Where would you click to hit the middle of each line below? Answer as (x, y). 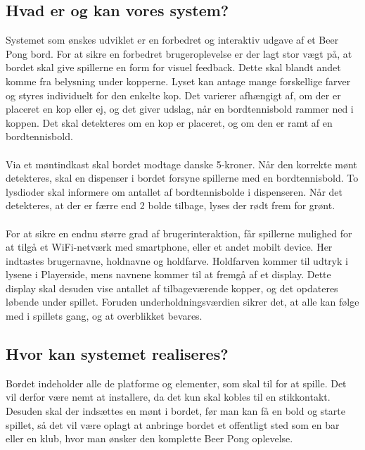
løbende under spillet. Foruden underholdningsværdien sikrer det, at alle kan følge (182, 302)
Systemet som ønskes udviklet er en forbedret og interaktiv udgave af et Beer (172, 40)
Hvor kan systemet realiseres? (117, 354)
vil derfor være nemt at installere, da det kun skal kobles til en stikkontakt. (168, 397)
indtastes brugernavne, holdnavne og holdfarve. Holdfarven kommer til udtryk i (177, 260)
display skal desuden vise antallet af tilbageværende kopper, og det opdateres (172, 288)
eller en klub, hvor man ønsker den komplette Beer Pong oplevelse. (149, 438)
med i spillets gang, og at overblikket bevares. (104, 316)
